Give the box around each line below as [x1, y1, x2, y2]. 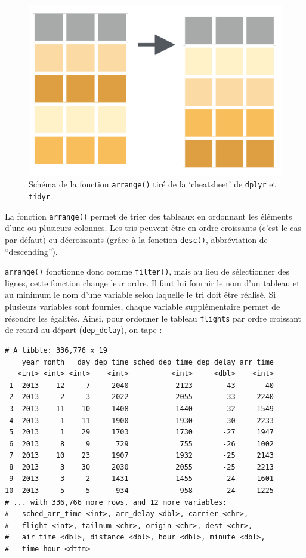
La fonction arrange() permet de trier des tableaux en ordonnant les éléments [5, 209, 292, 222]
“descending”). [5, 245, 58, 257]
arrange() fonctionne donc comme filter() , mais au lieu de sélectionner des [5, 265, 289, 278]
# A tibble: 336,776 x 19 [5, 346, 107, 354]
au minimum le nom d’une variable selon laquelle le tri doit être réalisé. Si [5, 288, 276, 301]
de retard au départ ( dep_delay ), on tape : [5, 323, 162, 336]
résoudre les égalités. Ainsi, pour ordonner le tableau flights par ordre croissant [5, 312, 302, 324]
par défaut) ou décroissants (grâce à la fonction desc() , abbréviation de [5, 233, 268, 245]
